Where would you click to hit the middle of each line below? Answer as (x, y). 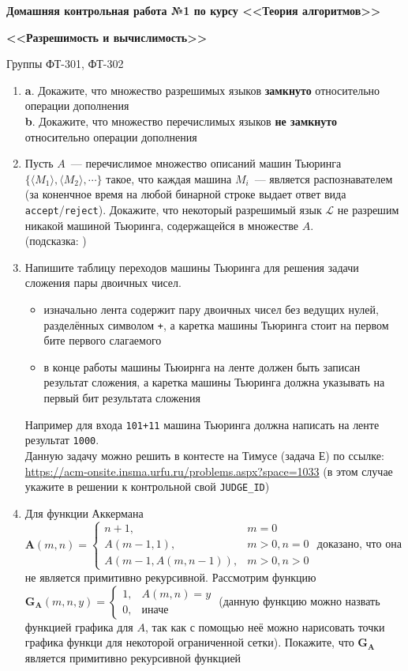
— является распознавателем (324, 178)
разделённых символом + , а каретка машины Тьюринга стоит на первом (216, 324)
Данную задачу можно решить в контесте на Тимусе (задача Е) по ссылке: (204, 455)
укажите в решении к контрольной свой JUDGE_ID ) (147, 486)
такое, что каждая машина (169, 178)
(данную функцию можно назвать (299, 600)
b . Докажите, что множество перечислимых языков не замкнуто (181, 121)
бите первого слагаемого (103, 340)
